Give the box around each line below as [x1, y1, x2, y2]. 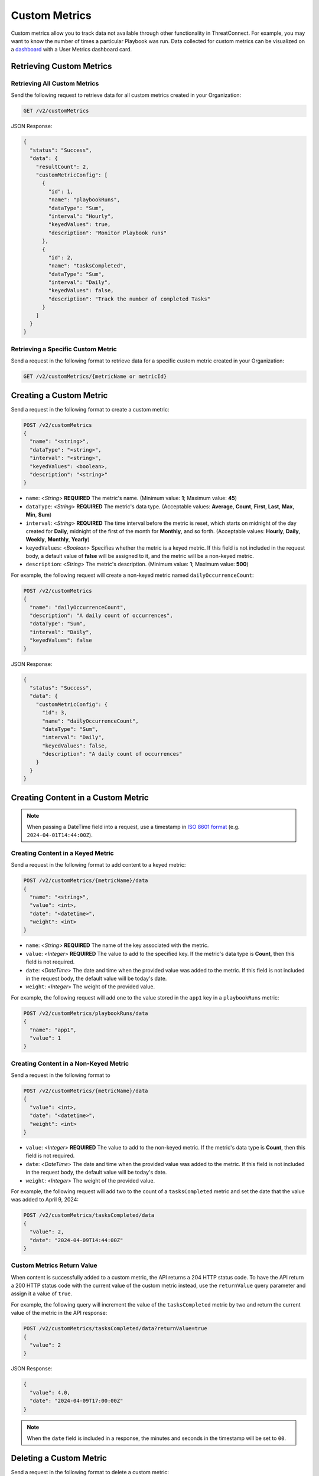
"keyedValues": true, [48, 221, 111, 228]
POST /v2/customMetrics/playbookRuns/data [23, 1010, 148, 1017]
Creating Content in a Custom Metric [11, 792, 149, 802]
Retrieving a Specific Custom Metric [11, 345, 118, 353]
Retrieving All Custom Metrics [11, 80, 99, 88]
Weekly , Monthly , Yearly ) [25, 536, 90, 543]
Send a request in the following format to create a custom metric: [11, 406, 170, 413]
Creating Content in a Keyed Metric [11, 849, 115, 857]
